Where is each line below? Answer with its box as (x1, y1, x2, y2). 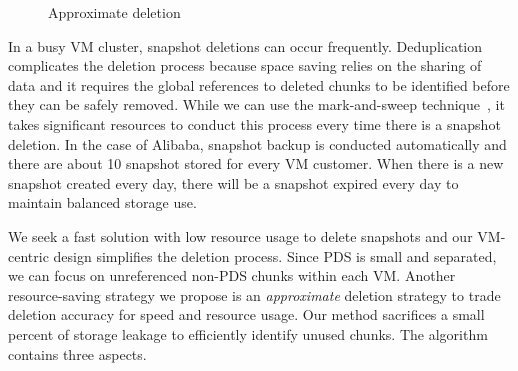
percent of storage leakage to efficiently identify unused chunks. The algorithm (8, 323, 488, 344)
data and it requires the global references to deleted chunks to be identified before (8, 74, 510, 95)
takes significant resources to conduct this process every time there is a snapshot (8, 113, 501, 134)
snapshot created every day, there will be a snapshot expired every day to (8, 172, 459, 193)
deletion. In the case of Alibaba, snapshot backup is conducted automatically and (8, 133, 507, 154)
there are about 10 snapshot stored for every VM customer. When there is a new (8, 153, 504, 174)
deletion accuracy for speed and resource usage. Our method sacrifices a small (8, 304, 485, 325)
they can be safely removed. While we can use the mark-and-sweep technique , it (8, 94, 505, 115)
